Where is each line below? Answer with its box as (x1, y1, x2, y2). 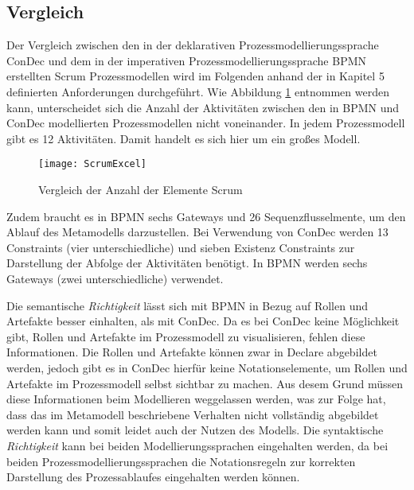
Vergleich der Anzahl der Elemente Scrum (38, 181, 243, 198)
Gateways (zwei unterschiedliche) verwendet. (6, 270, 224, 286)
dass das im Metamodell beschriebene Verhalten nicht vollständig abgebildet (6, 406, 379, 422)
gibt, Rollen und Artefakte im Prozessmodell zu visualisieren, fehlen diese (6, 328, 365, 344)
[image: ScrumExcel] (38, 158, 147, 170)
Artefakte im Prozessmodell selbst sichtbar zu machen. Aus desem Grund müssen (6, 375, 404, 391)
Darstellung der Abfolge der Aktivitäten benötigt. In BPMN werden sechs (6, 255, 368, 271)
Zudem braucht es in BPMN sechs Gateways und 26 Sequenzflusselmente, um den (6, 208, 406, 224)
